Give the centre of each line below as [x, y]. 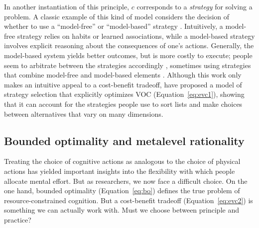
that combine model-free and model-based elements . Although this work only [123, 75]
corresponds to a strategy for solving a [194, 6]
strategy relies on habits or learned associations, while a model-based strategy [136, 36]
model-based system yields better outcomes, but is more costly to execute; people [128, 55]
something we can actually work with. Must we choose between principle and [122, 210]
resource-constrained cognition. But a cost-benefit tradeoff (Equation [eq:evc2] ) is [129, 200]
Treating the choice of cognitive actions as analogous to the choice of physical [122, 161]
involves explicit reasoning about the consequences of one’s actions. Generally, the [129, 45]
